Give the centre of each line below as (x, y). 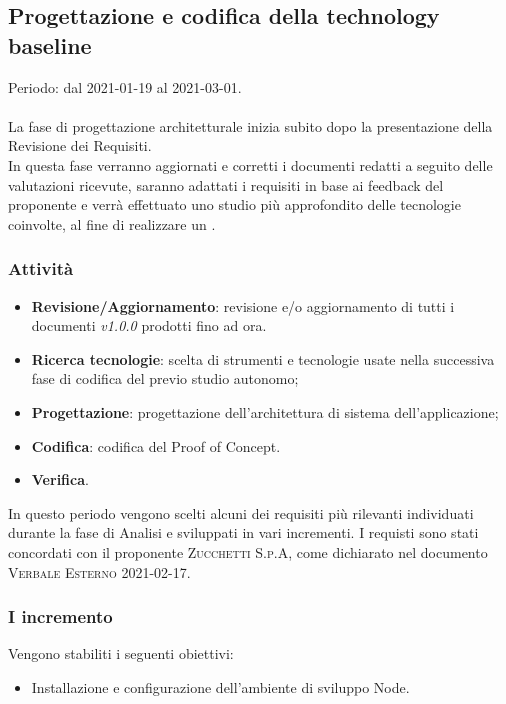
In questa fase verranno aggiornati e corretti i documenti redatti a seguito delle (250, 164)
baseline (50, 44)
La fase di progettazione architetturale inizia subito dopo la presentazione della (250, 125)
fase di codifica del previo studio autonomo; (165, 378)
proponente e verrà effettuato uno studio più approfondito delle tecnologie (234, 204)
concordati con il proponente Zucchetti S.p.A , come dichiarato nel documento (248, 551)
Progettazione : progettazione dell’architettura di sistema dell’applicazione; (265, 411)
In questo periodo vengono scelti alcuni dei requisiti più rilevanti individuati (241, 512)
